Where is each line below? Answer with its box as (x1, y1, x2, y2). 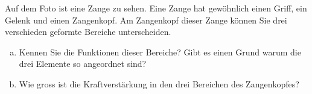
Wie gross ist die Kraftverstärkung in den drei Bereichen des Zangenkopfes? (19, 77, 299, 90)
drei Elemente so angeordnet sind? (19, 57, 147, 70)
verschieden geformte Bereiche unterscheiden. (5, 25, 171, 38)
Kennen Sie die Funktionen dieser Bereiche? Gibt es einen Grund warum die (19, 45, 301, 58)
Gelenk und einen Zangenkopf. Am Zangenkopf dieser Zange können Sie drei (5, 13, 287, 26)
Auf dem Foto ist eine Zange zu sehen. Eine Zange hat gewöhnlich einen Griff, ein (5, 2, 307, 14)
